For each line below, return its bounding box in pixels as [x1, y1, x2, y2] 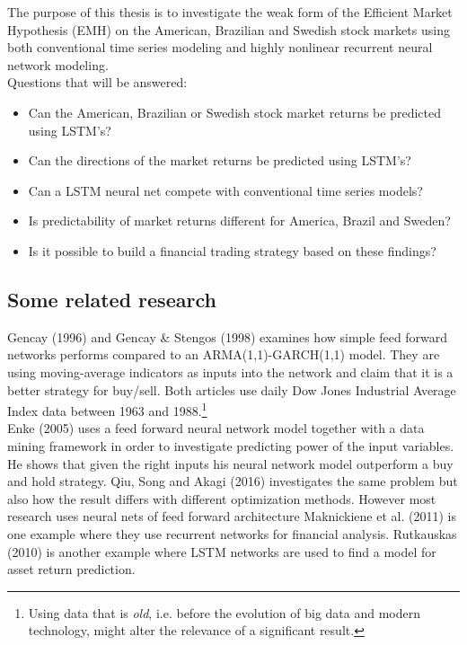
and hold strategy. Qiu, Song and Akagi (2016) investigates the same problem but [7, 472, 458, 490]
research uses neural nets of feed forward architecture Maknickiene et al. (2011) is [7, 507, 456, 526]
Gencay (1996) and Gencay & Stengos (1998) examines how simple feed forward [7, 327, 448, 346]
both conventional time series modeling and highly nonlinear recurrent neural [7, 38, 433, 57]
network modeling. [7, 55, 109, 74]
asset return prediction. [7, 560, 136, 579]
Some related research [7, 285, 216, 313]
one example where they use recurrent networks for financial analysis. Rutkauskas [7, 524, 457, 543]
